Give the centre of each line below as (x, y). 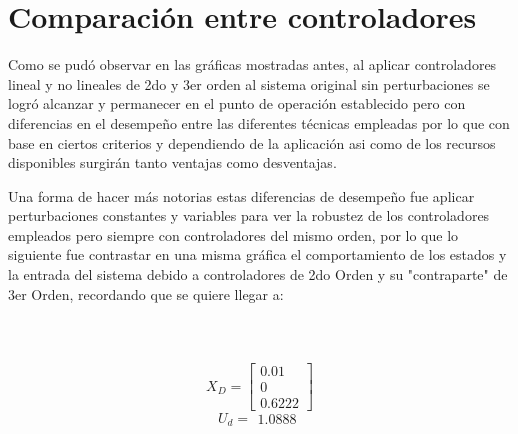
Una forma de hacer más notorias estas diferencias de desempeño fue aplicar (241, 195)
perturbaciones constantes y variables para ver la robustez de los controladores (249, 215)
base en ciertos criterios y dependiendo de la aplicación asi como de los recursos (252, 142)
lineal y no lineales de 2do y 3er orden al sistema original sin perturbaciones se (249, 83)
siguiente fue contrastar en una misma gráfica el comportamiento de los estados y (257, 254)
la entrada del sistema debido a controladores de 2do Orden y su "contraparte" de (258, 274)
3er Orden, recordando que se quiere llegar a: (146, 293)
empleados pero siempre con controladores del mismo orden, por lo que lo (233, 234)
